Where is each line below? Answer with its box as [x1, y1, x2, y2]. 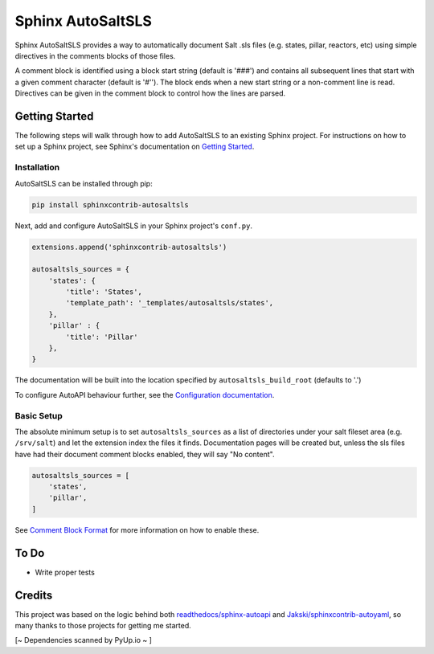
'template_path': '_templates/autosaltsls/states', [65, 298, 274, 308]
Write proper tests [35, 567, 96, 577]
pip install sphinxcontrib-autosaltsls [31, 200, 189, 209]
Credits [14, 588, 53, 602]
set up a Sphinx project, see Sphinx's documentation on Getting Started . [14, 141, 255, 152]
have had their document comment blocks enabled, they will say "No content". [14, 449, 275, 459]
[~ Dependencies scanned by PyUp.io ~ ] [14, 636, 153, 645]
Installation [14, 161, 60, 173]
